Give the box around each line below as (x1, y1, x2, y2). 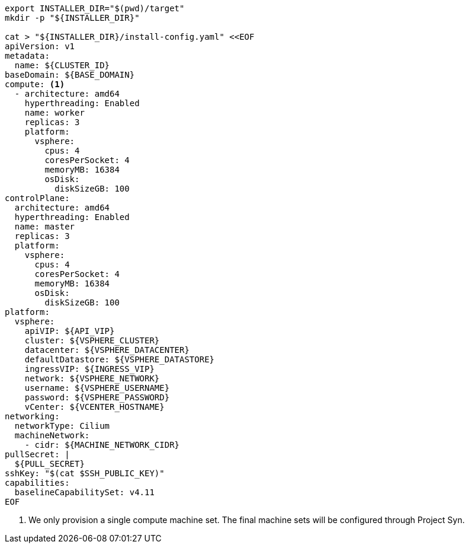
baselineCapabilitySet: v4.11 (14, 488, 155, 497)
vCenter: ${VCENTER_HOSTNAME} (24, 402, 165, 412)
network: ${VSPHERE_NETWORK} (24, 374, 160, 383)
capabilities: (5, 478, 70, 488)
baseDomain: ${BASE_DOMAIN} (5, 70, 135, 79)
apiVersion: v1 (5, 42, 75, 51)
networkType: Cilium (14, 421, 110, 431)
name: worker (24, 108, 85, 117)
